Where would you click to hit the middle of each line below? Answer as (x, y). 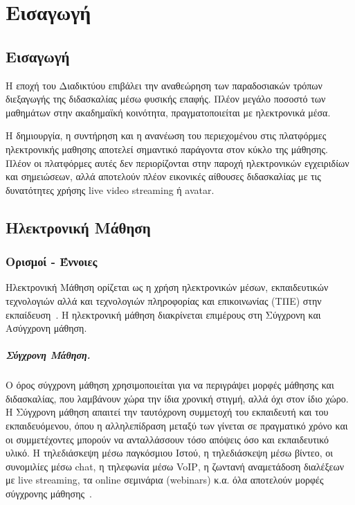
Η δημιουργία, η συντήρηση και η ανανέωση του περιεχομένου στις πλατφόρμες (166, 135)
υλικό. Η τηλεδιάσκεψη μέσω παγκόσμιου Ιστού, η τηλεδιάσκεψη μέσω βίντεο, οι (169, 453)
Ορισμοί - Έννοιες (52, 262)
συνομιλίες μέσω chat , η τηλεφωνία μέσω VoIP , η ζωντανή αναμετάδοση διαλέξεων (175, 466)
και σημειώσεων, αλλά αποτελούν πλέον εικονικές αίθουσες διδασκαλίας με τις (163, 176)
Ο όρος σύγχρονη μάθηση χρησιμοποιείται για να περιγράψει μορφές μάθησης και (170, 385)
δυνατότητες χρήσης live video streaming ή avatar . (110, 189)
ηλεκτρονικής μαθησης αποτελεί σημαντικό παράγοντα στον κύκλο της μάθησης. (167, 149)
